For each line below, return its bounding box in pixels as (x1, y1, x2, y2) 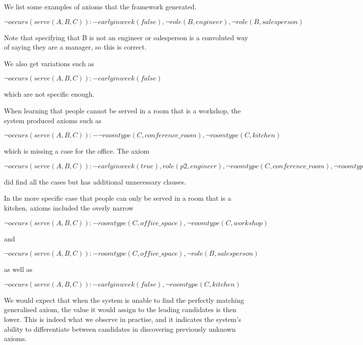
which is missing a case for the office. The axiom (4, 146, 150, 156)
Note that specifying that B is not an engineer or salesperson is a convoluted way (4, 32, 248, 42)
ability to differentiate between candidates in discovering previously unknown (4, 323, 236, 334)
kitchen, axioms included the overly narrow (4, 202, 133, 212)
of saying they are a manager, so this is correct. (4, 42, 147, 52)
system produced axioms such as (4, 115, 102, 125)
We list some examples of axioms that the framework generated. (4, 1, 197, 11)
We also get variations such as (4, 58, 94, 68)
